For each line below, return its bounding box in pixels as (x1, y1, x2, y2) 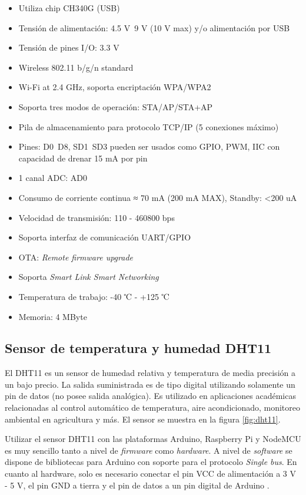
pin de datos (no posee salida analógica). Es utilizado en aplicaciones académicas (5, 390, 296, 402)
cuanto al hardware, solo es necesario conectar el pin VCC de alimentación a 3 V (5, 467, 296, 480)
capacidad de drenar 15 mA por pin (18, 151, 148, 164)
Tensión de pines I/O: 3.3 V (18, 41, 119, 54)
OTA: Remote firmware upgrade (18, 250, 134, 263)
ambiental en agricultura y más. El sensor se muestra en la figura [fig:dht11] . (5, 412, 281, 425)
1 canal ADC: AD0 (18, 171, 88, 184)
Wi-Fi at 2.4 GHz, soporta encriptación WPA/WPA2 (18, 81, 211, 93)
